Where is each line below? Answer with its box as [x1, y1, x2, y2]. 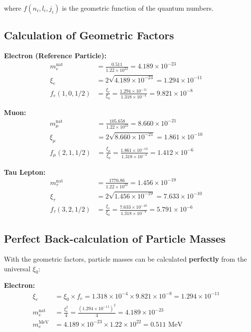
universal [4, 263, 31, 273]
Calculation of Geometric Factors [4, 28, 174, 43]
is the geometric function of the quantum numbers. [62, 3, 214, 13]
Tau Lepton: [4, 166, 46, 177]
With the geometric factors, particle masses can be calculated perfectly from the [4, 254, 247, 264]
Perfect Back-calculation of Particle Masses [4, 231, 226, 246]
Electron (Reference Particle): [4, 50, 107, 61]
